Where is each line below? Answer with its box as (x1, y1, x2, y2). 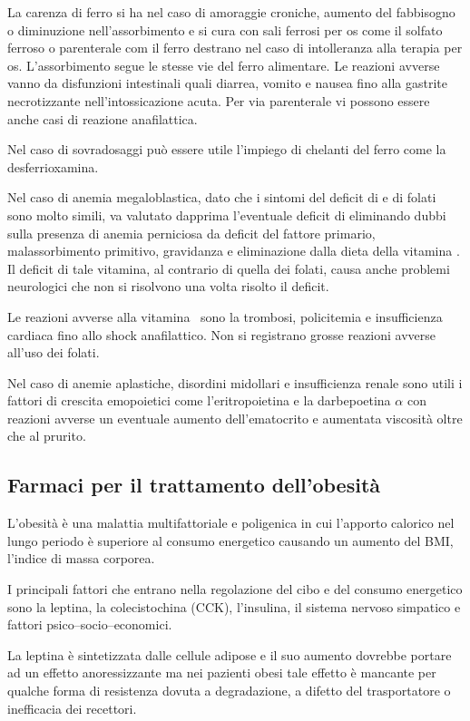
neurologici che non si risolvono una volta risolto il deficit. (7, 277, 329, 296)
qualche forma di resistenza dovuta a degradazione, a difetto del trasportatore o (7, 681, 451, 700)
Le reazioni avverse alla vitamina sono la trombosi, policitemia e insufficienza (7, 307, 443, 326)
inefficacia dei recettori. (7, 698, 137, 717)
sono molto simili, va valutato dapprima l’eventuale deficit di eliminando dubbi (7, 205, 446, 224)
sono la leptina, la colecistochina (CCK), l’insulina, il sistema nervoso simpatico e (7, 597, 461, 616)
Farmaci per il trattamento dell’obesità (7, 471, 381, 499)
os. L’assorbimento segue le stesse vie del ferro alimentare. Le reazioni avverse (7, 55, 440, 74)
